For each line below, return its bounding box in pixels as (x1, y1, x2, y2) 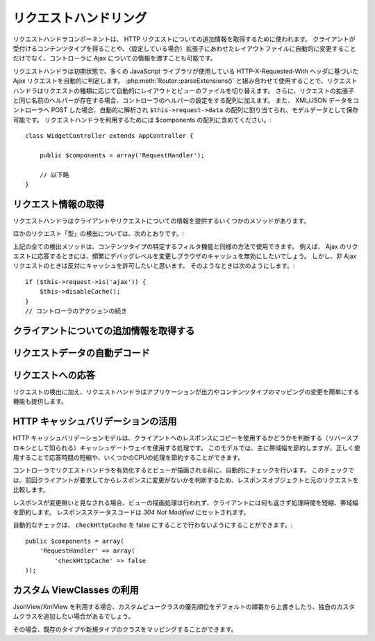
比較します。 (12, 486, 49, 494)
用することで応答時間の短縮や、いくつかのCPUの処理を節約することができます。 (12, 453, 244, 462)
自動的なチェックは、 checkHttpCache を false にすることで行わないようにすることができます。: (12, 521, 293, 529)
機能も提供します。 (12, 397, 67, 406)
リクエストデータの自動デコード (12, 347, 150, 358)
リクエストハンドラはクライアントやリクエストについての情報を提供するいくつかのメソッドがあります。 (12, 216, 310, 225)
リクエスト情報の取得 (12, 198, 104, 210)
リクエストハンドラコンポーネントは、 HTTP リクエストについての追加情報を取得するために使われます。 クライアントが (12, 35, 356, 43)
